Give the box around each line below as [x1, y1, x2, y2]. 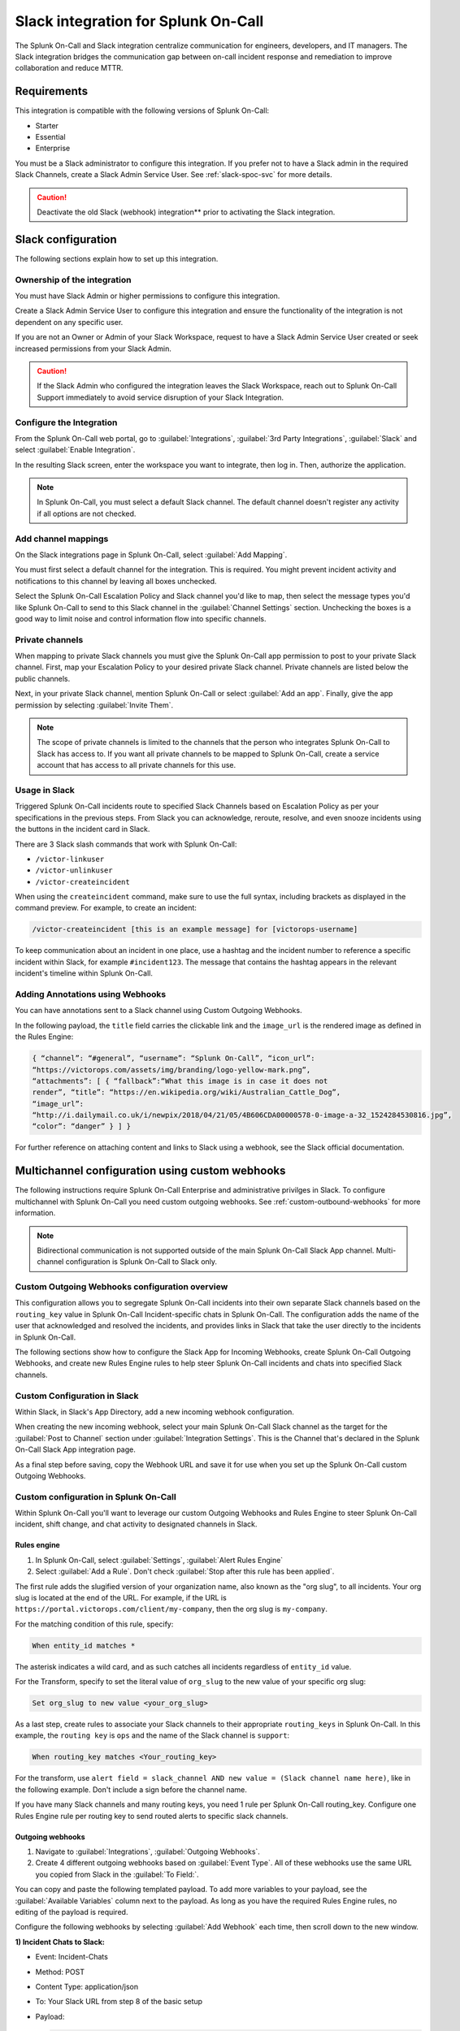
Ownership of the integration [15, 274, 132, 285]
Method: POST [35, 1967, 85, 1977]
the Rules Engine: [15, 1032, 74, 1041]
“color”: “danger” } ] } [32, 1122, 132, 1131]
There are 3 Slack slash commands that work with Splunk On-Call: [15, 839, 237, 849]
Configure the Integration [15, 417, 118, 428]
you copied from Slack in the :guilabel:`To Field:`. [35, 1869, 199, 1879]
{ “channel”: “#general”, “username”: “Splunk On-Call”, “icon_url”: [32, 1054, 315, 1063]
